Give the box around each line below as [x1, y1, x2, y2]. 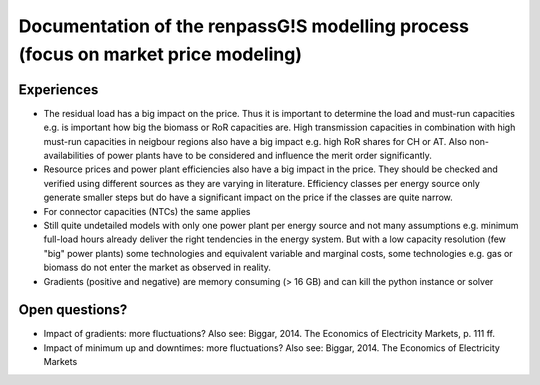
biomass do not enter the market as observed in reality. [43, 261, 272, 274]
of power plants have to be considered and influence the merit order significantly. [96, 150, 432, 162]
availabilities [43, 150, 95, 162]
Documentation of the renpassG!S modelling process [18, 15, 470, 37]
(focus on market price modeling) [18, 43, 303, 65]
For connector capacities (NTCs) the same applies [43, 205, 251, 217]
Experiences [18, 81, 99, 98]
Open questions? [18, 301, 128, 319]
